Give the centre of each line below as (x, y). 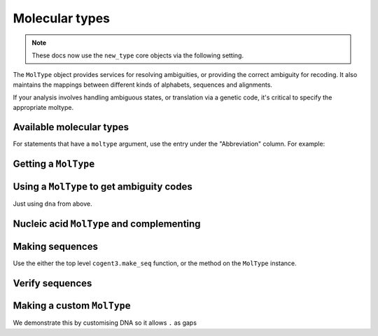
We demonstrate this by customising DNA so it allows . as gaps (105, 323)
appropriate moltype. (43, 107)
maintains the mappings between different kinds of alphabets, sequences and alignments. (143, 85)
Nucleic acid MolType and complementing (107, 224)
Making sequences (55, 247)
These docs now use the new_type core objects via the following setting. (138, 55)
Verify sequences (52, 283)
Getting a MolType (54, 164)
